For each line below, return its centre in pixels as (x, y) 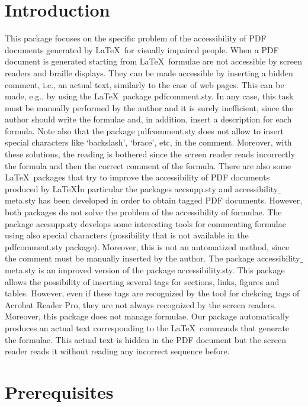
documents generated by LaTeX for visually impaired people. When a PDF (142, 49)
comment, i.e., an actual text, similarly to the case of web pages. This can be (145, 84)
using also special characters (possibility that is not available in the (127, 235)
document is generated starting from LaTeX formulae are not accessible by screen (154, 61)
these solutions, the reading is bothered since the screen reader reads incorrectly (150, 154)
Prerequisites (59, 391)
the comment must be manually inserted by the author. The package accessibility (153, 258)
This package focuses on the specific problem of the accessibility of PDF (136, 38)
